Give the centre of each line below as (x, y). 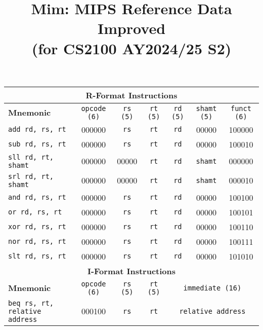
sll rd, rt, (31, 157)
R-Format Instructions (131, 95)
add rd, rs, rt (37, 130)
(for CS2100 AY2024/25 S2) (131, 48)
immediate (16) (212, 288)
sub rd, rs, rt (37, 144)
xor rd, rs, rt (37, 227)
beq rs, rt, (31, 303)
